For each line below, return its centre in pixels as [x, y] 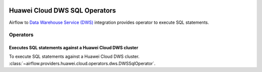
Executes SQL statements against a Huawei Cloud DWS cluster [74, 48]
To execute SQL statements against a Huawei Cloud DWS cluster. [74, 56]
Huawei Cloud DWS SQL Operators [63, 10]
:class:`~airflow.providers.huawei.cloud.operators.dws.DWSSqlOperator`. [82, 63]
